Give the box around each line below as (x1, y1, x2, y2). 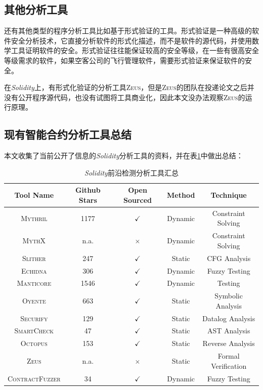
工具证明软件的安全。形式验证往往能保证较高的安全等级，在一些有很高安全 (11, 45, 259, 56)
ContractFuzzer (8, 373, 61, 383)
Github (75, 185, 101, 195)
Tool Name (14, 190, 54, 200)
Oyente (22, 295, 46, 306)
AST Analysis (207, 325, 250, 336)
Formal (217, 351, 240, 361)
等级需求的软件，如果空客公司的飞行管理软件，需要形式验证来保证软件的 (4, 55, 245, 65)
